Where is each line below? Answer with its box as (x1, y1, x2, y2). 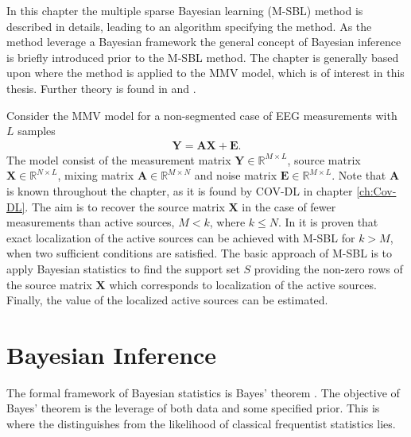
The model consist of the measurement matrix (6, 151, 231, 168)
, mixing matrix (57, 167, 134, 184)
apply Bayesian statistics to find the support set (6, 260, 240, 277)
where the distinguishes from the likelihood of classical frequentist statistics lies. (6, 416, 396, 432)
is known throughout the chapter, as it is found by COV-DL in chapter (6, 182, 353, 199)
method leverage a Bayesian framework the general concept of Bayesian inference (6, 33, 401, 50)
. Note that (332, 167, 386, 184)
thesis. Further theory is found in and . (6, 79, 196, 96)
